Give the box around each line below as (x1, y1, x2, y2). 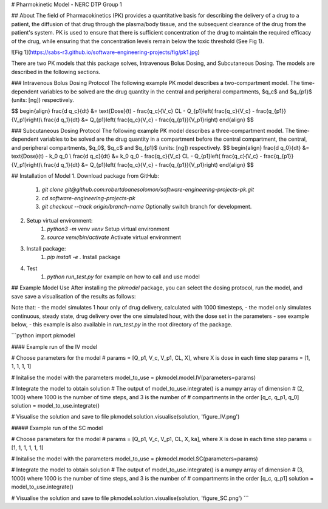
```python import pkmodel (11, 332, 75, 339)
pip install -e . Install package (47, 254, 121, 261)
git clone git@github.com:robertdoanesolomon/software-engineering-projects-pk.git (41, 186, 255, 194)
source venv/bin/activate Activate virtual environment (47, 234, 182, 241)
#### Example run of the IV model (11, 343, 98, 350)
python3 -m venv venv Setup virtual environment (47, 225, 170, 232)
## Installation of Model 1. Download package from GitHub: (11, 172, 159, 180)
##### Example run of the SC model (11, 424, 103, 431)
